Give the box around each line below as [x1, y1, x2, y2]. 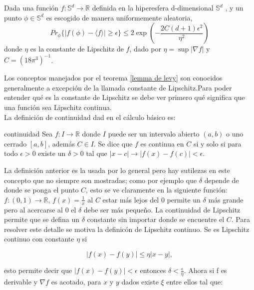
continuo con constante [4, 233, 74, 244]
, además [48, 138, 75, 148]
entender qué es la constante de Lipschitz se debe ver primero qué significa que [4, 92, 245, 102]
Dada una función [4, 2, 59, 12]
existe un [38, 148, 66, 158]
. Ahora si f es [184, 265, 227, 275]
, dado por [129, 43, 161, 54]
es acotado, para [51, 276, 101, 286]
